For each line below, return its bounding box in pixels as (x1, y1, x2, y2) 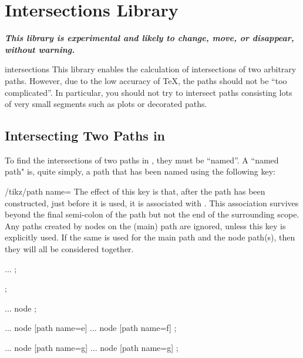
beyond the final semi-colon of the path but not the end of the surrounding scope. (5, 208, 299, 220)
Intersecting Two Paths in (5, 126, 166, 145)
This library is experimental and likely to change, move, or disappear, (5, 32, 294, 44)
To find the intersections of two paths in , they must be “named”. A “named (5, 153, 279, 166)
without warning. (5, 43, 75, 55)
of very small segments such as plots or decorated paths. (5, 98, 207, 110)
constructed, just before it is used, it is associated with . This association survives (5, 196, 299, 209)
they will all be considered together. (5, 243, 134, 255)
